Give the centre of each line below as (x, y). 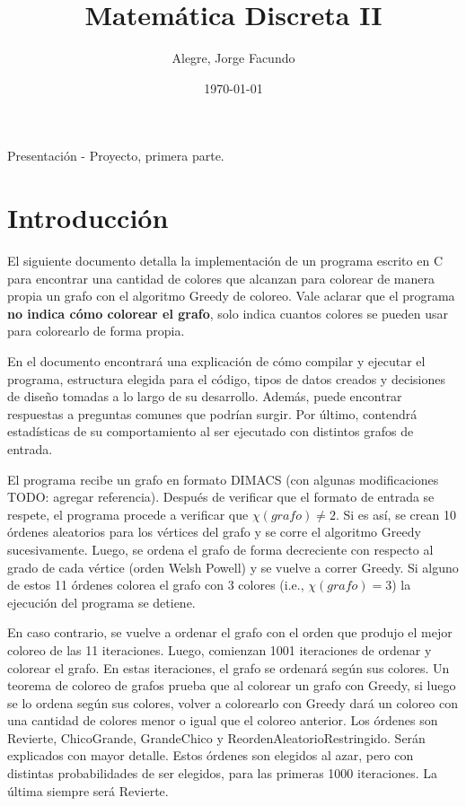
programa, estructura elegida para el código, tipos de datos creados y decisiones (226, 378)
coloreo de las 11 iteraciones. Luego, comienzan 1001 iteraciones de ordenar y (220, 649)
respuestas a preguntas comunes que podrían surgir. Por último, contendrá (212, 413)
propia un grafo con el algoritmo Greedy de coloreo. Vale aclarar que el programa (231, 296)
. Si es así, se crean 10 (396, 514)
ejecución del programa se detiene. (101, 602)
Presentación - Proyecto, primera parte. (116, 156)
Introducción (88, 218)
